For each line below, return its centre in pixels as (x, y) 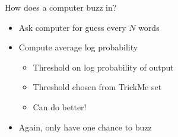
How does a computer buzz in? (61, 7)
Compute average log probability (78, 47)
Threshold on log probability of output (103, 67)
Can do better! (60, 106)
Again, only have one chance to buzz (85, 127)
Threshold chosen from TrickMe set (97, 87)
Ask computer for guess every (72, 27)
